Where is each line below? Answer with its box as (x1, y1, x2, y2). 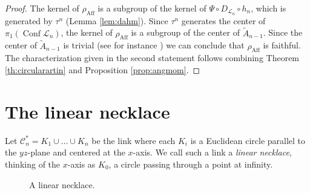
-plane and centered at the (27, 146, 125, 159)
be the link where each (91, 134, 176, 146)
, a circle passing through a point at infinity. (108, 157, 273, 170)
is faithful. (263, 39, 301, 51)
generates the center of (181, 14, 266, 27)
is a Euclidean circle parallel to (190, 134, 306, 146)
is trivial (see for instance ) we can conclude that (63, 39, 245, 51)
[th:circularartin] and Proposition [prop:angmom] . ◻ (5, 64, 200, 76)
